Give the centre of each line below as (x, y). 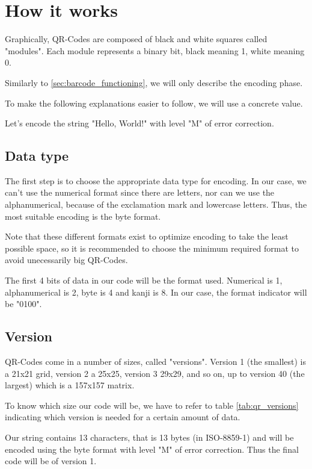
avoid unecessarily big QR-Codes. (66, 260)
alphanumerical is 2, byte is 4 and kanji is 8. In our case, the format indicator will (156, 292)
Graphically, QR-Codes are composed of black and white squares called (136, 39)
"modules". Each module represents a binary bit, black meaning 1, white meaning (155, 50)
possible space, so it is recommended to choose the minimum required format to (152, 248)
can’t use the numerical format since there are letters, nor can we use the (140, 192)
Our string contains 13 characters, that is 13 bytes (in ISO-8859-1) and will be (149, 437)
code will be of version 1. (51, 461)
